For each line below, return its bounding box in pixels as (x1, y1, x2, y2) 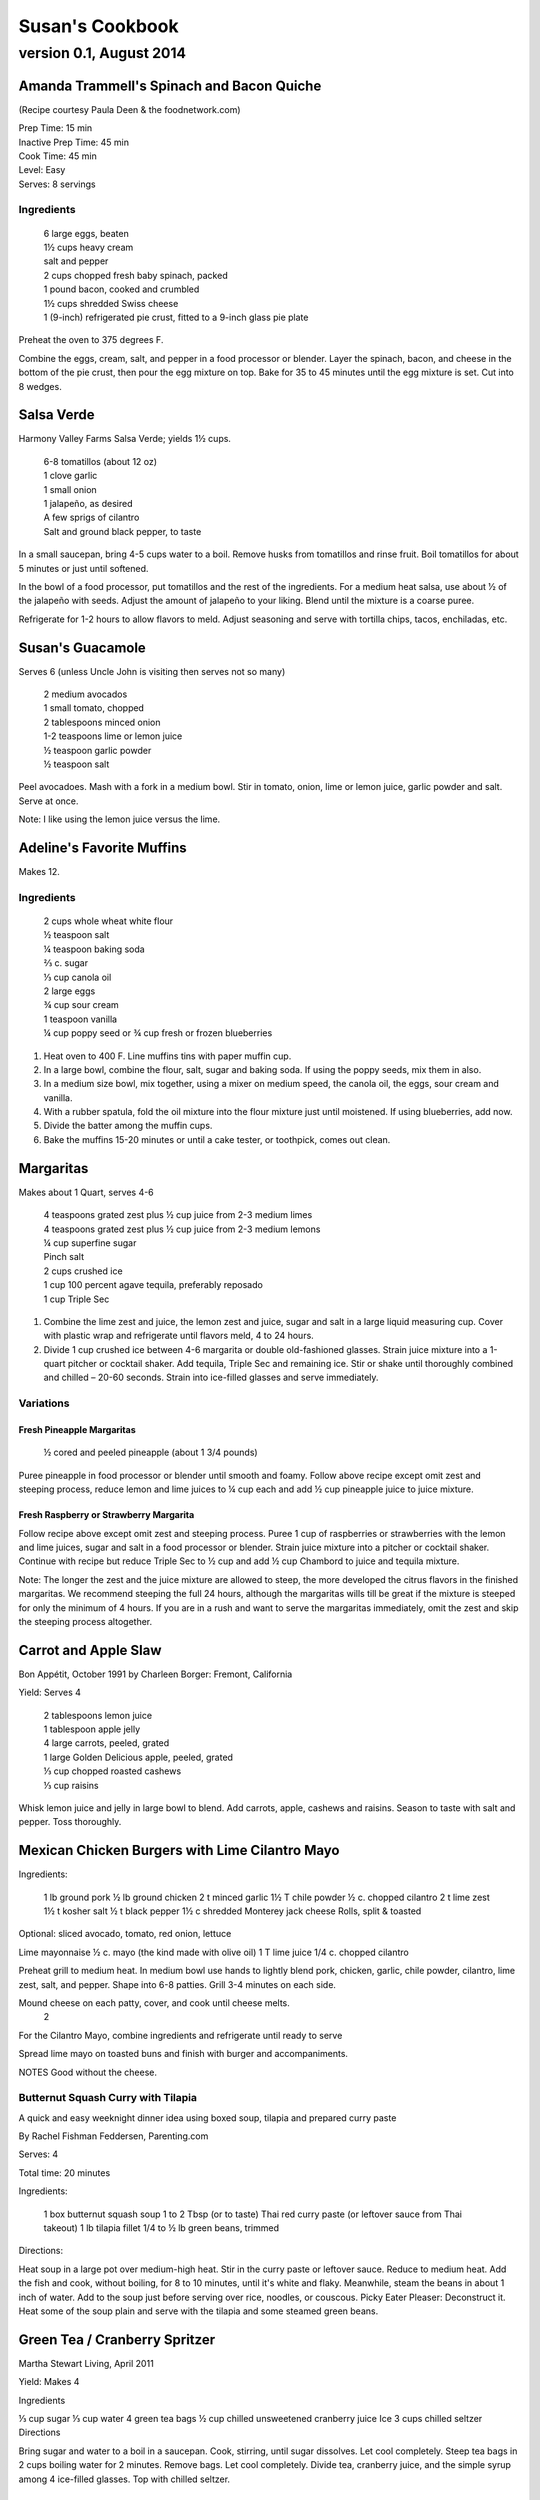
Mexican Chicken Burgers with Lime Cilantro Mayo (18, 1842, 340, 1859)
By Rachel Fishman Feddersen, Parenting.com (18, 2130, 209, 2142)
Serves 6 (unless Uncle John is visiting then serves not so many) (18, 665, 286, 677)
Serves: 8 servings (18, 178, 96, 190)
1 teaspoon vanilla (43, 1013, 118, 1025)
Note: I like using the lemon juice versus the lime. (18, 813, 221, 825)
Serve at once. (18, 795, 79, 807)
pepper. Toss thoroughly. (18, 1816, 122, 1828)
